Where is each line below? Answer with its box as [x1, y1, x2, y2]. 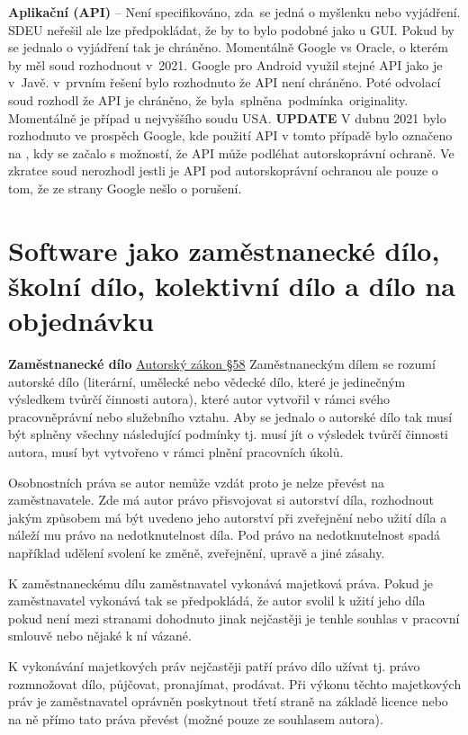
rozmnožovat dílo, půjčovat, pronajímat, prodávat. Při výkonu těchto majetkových [8, 674, 462, 693]
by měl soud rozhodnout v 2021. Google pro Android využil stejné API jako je [8, 55, 443, 74]
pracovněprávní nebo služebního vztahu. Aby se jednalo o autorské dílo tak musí [8, 407, 453, 426]
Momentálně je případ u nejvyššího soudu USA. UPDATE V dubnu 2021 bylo [8, 108, 446, 127]
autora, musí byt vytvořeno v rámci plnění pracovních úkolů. [8, 443, 344, 461]
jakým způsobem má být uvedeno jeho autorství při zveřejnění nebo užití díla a [8, 507, 447, 526]
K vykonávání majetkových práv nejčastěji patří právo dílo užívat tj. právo [8, 656, 420, 675]
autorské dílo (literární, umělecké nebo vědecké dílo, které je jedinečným [8, 372, 406, 390]
